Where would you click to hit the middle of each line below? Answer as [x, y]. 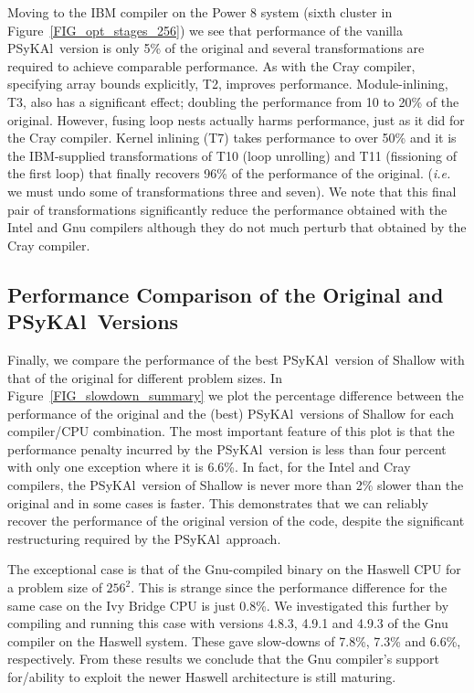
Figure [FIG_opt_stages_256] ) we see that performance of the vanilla [205, 30]
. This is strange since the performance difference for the [289, 587]
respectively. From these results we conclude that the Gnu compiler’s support [224, 659]
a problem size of [55, 587]
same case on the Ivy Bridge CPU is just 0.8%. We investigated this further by [228, 605]
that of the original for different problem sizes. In [145, 377]
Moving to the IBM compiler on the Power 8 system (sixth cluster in [200, 12]
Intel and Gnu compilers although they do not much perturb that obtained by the [237, 227]
